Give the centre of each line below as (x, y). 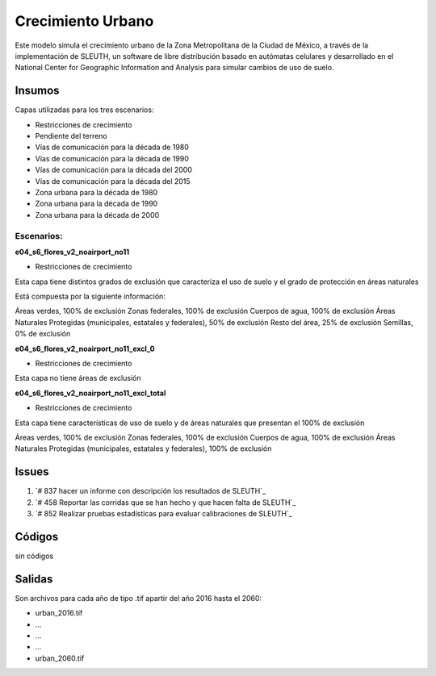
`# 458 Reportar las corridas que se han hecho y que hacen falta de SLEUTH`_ (166, 502)
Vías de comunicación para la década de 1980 (112, 147)
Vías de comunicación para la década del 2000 (114, 170)
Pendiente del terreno (71, 136)
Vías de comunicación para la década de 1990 (112, 158)
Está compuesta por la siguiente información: (90, 296)
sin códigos (34, 556)
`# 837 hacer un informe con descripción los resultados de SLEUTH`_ (151, 491)
